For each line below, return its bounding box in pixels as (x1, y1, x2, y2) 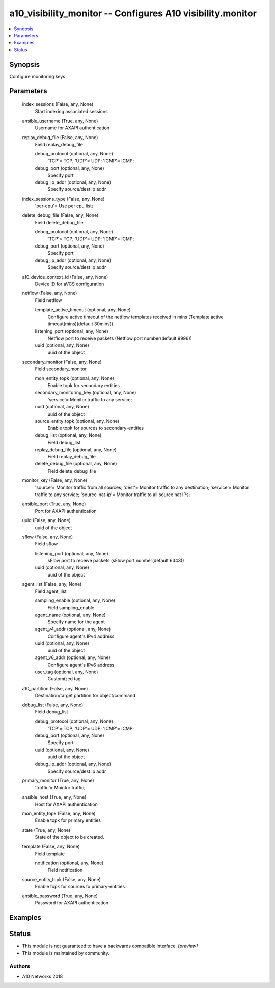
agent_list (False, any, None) (22, 581, 82, 587)
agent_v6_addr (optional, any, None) (35, 654, 111, 661)
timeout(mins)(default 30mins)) (47, 321, 114, 327)
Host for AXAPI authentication (35, 801, 98, 807)
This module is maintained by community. (22, 950, 109, 956)
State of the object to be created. (35, 834, 104, 840)
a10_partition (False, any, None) (22, 685, 88, 691)
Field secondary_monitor (35, 366, 87, 372)
